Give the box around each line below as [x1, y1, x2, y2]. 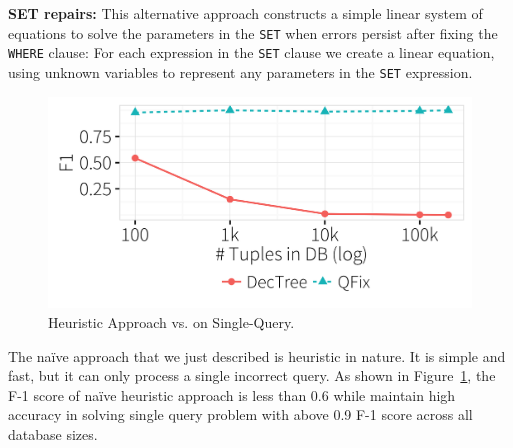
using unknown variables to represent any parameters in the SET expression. [8, 61, 473, 82]
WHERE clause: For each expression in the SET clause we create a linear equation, [8, 42, 495, 63]
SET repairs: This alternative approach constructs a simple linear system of [8, 3, 483, 23]
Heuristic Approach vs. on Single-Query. [48, 311, 295, 332]
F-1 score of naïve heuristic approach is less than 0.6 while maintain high [8, 384, 456, 405]
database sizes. [8, 423, 98, 444]
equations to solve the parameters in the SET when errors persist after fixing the [8, 22, 498, 43]
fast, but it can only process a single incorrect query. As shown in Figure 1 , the [8, 365, 496, 386]
